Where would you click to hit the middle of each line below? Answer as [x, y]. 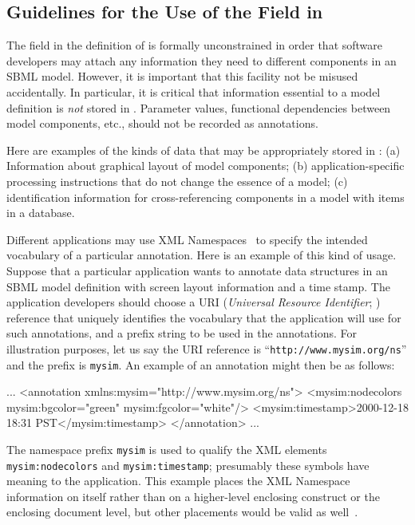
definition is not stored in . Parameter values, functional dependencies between [199, 107]
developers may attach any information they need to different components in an [202, 60]
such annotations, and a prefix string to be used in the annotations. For [182, 333]
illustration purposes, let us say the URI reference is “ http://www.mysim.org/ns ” [207, 348]
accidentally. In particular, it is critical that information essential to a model [194, 91]
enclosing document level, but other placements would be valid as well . [182, 512]
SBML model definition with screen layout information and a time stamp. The [198, 286]
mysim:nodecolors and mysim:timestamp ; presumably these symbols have [188, 465]
